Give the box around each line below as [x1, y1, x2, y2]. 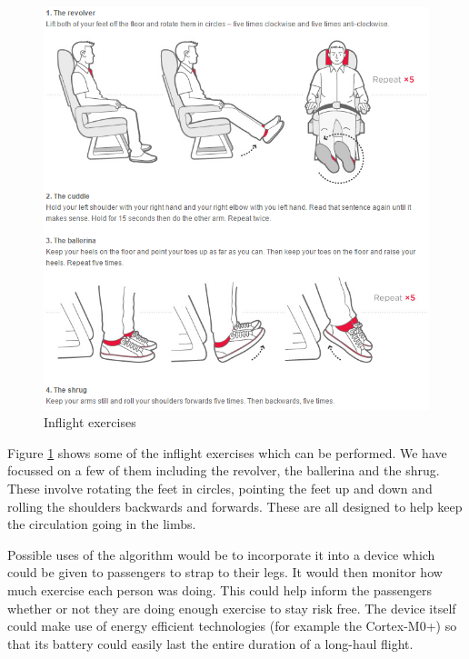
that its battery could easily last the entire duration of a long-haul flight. [7, 634, 414, 653]
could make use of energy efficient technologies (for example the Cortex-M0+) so [7, 616, 457, 635]
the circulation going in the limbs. [7, 514, 196, 534]
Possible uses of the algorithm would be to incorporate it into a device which [7, 544, 435, 564]
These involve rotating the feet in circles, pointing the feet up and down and [7, 478, 433, 497]
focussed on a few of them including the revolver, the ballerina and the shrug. [7, 461, 440, 480]
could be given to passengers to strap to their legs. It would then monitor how [7, 563, 443, 582]
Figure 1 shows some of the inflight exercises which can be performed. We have [7, 443, 447, 462]
